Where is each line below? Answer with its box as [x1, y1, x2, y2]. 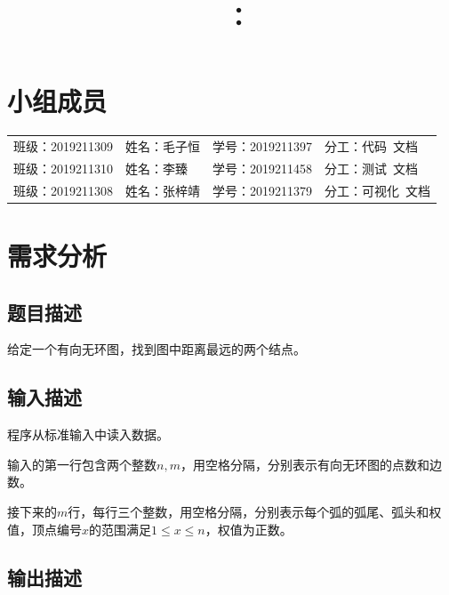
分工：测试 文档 [325, 158, 418, 177]
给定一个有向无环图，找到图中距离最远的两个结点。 [7, 340, 306, 358]
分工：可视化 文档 [325, 181, 430, 199]
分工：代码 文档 [325, 137, 418, 156]
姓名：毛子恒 [125, 137, 200, 156]
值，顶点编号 [7, 519, 82, 538]
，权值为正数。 [204, 519, 293, 538]
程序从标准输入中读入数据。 [7, 425, 169, 444]
